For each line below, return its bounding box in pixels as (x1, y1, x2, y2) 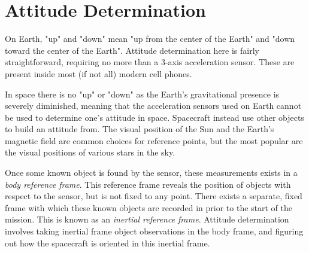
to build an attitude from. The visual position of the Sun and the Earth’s (5, 123, 274, 135)
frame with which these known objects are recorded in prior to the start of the (5, 201, 292, 214)
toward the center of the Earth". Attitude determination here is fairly (5, 44, 259, 56)
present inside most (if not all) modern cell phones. (5, 67, 192, 80)
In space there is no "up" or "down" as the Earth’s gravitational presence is (5, 87, 280, 100)
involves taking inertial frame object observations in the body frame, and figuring (5, 225, 304, 237)
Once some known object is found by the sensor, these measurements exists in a (5, 166, 298, 179)
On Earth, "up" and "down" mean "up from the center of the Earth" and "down (5, 32, 295, 45)
